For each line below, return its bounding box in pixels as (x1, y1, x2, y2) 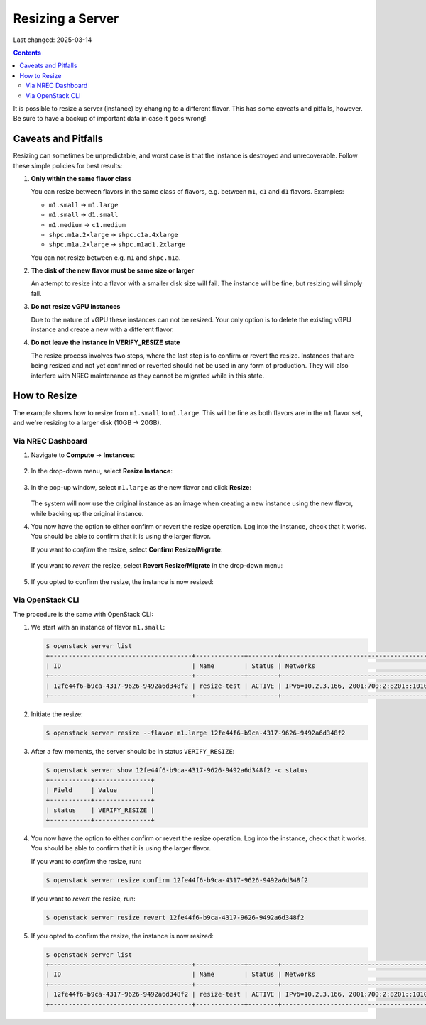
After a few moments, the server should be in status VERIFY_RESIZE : (31, 747, 235, 755)
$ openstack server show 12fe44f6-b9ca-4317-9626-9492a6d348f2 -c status (45, 766, 308, 774)
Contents (13, 48, 42, 57)
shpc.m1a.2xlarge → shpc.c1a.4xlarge (48, 230, 178, 239)
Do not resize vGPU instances (31, 302, 121, 311)
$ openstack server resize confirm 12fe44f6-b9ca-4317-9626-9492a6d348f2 (45, 876, 308, 884)
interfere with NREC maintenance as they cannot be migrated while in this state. (31, 371, 265, 380)
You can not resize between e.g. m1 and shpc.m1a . (31, 253, 181, 262)
